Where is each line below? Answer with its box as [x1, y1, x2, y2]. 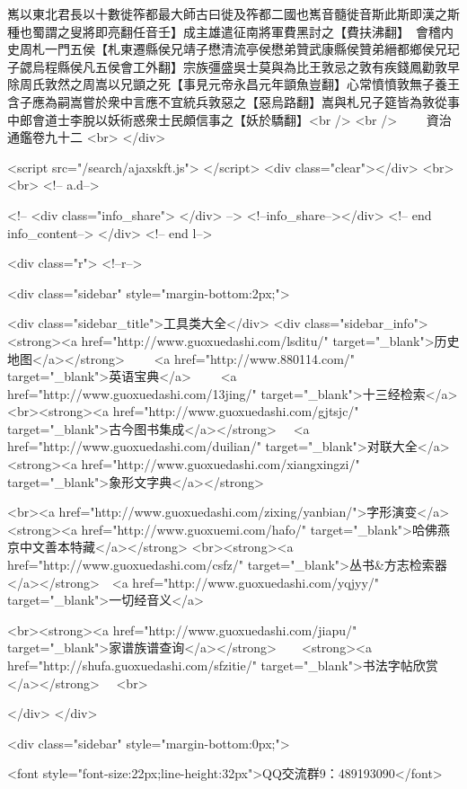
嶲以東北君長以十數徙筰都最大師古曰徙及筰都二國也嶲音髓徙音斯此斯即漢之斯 [7, 4, 460, 22]
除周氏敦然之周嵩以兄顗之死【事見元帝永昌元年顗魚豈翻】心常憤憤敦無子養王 [7, 75, 460, 93]
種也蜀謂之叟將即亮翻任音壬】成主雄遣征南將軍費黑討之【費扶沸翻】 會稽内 [7, 22, 454, 40]
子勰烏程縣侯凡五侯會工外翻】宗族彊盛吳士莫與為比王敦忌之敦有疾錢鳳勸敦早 [7, 57, 460, 75]
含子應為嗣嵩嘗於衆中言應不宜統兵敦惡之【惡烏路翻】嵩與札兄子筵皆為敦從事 [7, 92, 460, 111]
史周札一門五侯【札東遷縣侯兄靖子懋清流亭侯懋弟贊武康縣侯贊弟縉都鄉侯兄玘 [7, 40, 460, 58]
